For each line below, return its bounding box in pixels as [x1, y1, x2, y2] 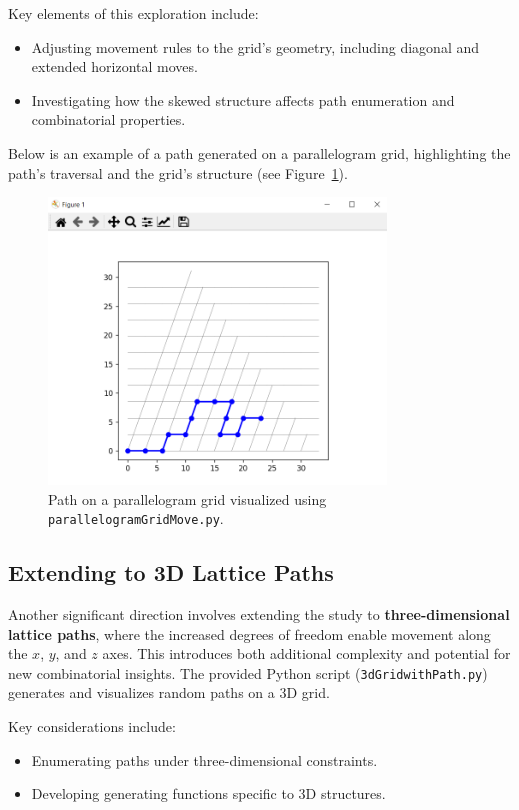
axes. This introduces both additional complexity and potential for [102, 643, 511, 664]
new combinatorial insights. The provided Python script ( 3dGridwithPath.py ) [8, 662, 488, 683]
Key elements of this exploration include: [8, 3, 259, 23]
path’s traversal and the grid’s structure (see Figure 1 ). [8, 162, 348, 183]
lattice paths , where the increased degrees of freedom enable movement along [8, 623, 491, 644]
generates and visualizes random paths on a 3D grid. [8, 682, 330, 703]
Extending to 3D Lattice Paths [8, 557, 334, 588]
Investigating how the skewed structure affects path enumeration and [31, 89, 455, 110]
